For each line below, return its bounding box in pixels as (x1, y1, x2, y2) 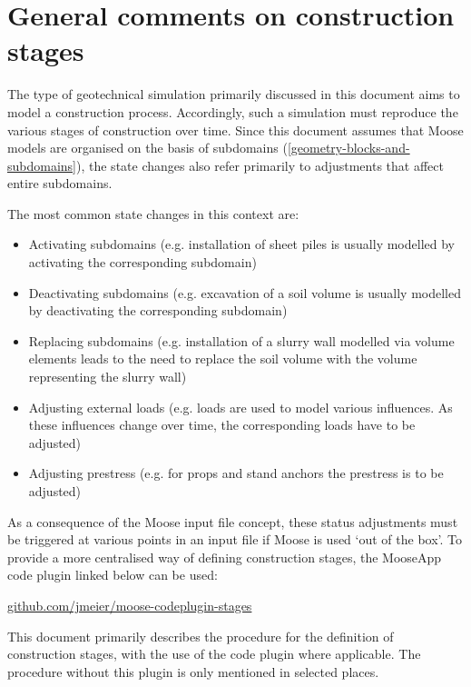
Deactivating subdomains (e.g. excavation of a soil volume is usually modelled (28, 283, 461, 302)
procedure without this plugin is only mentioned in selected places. (7, 662, 379, 681)
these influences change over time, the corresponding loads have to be (28, 415, 416, 434)
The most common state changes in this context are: (7, 204, 299, 223)
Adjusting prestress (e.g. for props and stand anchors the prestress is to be (28, 463, 444, 483)
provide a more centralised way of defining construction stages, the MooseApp (7, 547, 442, 566)
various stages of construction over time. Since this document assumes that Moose (7, 120, 464, 139)
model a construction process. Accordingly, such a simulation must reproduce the (7, 102, 458, 121)
